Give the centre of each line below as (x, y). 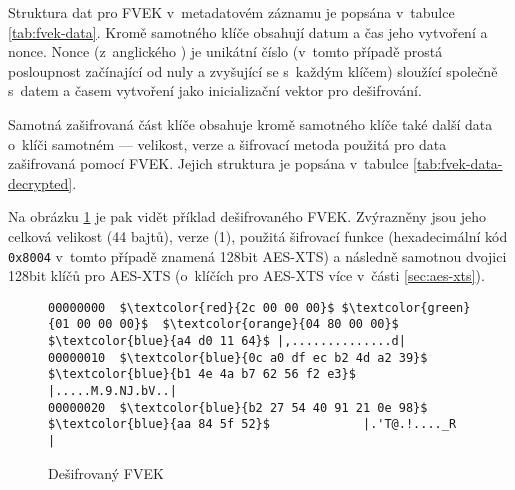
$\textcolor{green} (406, 307)
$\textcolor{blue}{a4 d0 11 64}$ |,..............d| (227, 341)
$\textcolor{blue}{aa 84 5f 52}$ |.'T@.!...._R (252, 424)
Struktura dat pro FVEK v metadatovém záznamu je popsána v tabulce (231, 12)
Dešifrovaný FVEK (106, 472)
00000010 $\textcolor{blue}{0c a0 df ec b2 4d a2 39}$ (238, 357)
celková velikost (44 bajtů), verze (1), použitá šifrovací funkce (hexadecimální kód (258, 235)
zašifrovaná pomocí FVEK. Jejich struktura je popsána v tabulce (208, 163)
